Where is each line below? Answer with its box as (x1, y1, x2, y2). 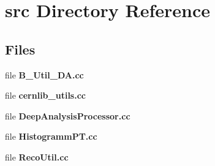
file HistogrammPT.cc (5, 130, 97, 143)
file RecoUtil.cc (5, 150, 69, 163)
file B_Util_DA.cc (5, 68, 84, 81)
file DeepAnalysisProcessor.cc (5, 109, 130, 122)
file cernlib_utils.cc (5, 89, 86, 102)
